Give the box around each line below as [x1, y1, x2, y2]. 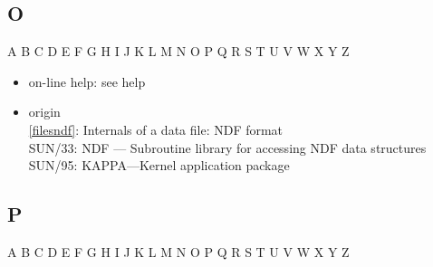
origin [28, 102, 61, 121]
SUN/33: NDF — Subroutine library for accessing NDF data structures [28, 138, 427, 157]
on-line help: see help [28, 72, 146, 91]
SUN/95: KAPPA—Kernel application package [28, 156, 290, 175]
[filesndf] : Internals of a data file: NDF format [28, 119, 284, 138]
